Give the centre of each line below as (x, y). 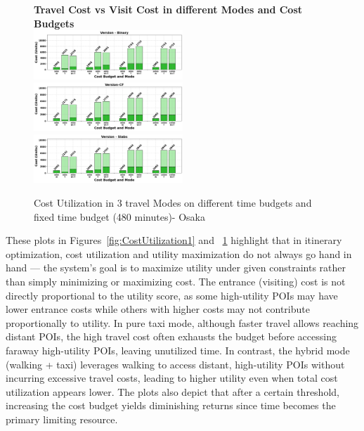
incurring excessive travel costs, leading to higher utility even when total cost (172, 378)
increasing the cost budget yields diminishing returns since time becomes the (171, 405)
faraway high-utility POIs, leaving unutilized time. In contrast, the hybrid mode (178, 350)
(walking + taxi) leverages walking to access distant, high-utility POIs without (175, 364)
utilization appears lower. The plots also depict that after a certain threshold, (173, 391)
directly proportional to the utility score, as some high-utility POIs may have (172, 295)
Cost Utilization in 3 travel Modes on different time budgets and (173, 202)
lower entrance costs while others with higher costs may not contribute (158, 309)
